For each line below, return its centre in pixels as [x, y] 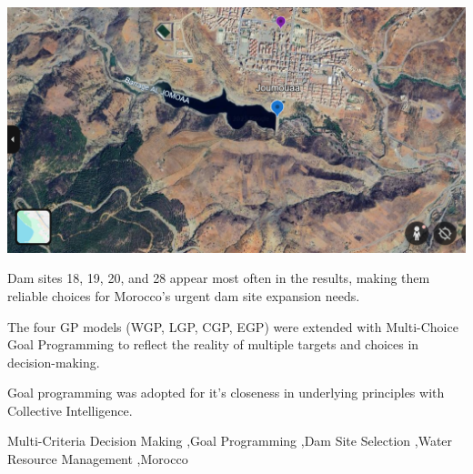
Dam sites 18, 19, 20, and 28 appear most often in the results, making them [219, 278]
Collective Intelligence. [70, 410]
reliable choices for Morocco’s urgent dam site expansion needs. [184, 295]
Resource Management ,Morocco [98, 459]
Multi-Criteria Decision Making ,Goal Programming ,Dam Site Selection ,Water [230, 441]
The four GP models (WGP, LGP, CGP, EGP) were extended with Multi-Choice [233, 326]
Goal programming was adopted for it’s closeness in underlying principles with [226, 393]
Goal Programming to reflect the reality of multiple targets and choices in [213, 344]
